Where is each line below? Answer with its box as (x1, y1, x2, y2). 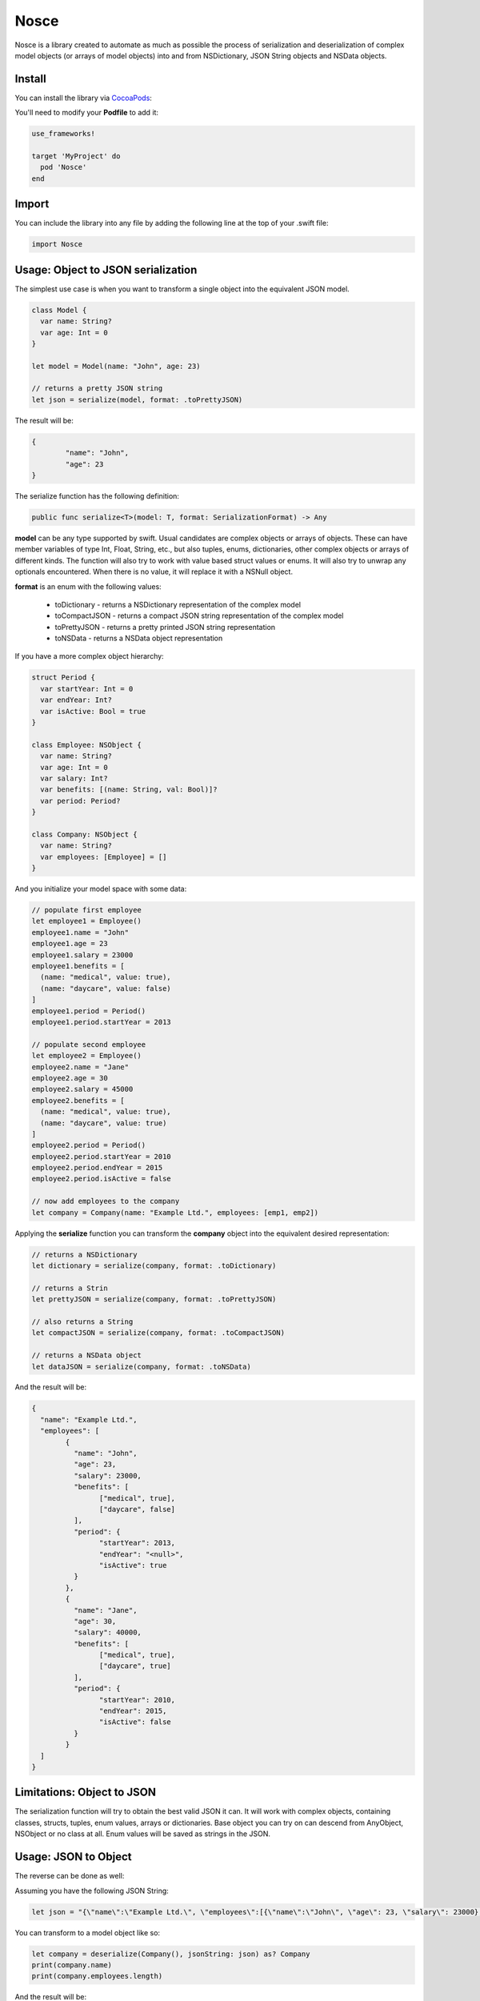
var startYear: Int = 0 (40, 684, 134, 693)
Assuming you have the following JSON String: (14, 1886, 170, 1895)
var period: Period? (40, 796, 121, 805)
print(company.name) (31, 1960, 112, 1969)
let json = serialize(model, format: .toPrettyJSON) (31, 395, 243, 404)
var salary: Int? (40, 773, 108, 783)
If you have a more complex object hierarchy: (14, 652, 164, 661)
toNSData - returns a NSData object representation (54, 633, 223, 644)
